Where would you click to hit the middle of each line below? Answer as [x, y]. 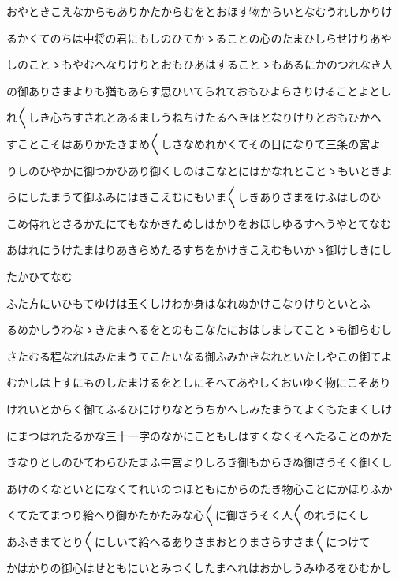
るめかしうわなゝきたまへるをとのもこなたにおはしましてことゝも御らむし [199, 329]
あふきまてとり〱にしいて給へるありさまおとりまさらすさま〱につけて [188, 541]
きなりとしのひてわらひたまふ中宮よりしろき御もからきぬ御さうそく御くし [199, 462]
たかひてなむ [39, 276]
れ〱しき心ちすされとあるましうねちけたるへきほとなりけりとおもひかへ [194, 117]
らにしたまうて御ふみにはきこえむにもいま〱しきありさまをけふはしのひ [194, 197]
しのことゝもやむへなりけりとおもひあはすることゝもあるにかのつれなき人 [199, 64]
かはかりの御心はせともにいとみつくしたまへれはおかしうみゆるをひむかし [199, 568]
